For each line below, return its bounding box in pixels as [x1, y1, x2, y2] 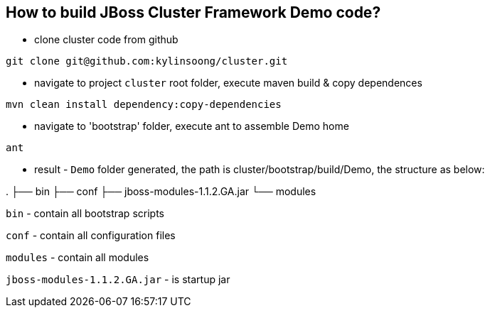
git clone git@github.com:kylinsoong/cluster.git [6, 55, 288, 67]
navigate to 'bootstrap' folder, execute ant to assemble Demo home [34, 120, 349, 133]
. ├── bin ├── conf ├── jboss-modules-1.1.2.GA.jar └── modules [6, 185, 316, 198]
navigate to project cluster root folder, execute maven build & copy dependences [34, 77, 422, 89]
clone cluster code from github [34, 33, 179, 46]
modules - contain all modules [6, 251, 149, 264]
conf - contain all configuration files [6, 229, 176, 242]
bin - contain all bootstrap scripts [6, 207, 164, 220]
